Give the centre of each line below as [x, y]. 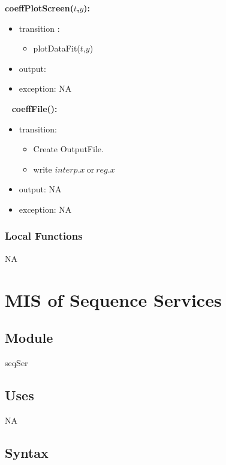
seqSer [16, 362]
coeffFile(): [34, 108]
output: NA [40, 189]
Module [29, 338]
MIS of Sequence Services [113, 299]
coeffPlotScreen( [39, 8]
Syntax [27, 452]
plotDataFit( [57, 48]
